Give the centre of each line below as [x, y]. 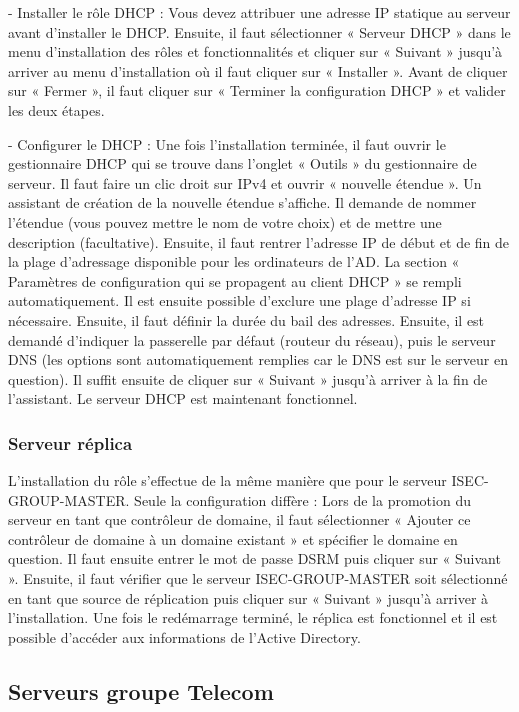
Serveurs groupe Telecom [141, 690]
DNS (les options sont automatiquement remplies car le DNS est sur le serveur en [258, 359]
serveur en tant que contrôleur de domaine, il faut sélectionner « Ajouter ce [239, 519]
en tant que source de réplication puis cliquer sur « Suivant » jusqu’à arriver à [248, 597]
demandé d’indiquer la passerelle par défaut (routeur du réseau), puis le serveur [252, 339]
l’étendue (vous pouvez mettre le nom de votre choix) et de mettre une [225, 221]
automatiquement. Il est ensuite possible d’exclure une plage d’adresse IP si [239, 300]
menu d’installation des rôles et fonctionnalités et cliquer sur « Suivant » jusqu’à [255, 51]
